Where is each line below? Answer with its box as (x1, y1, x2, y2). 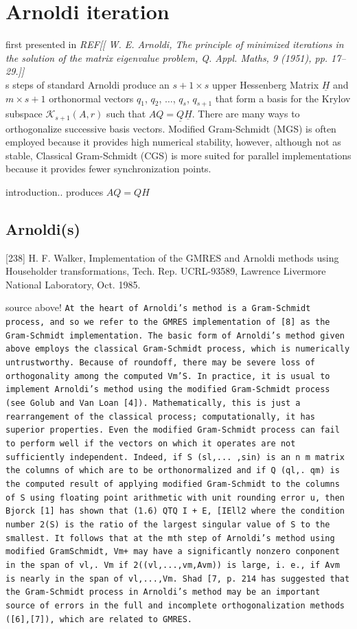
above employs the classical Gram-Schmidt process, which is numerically (5, 344, 350, 354)
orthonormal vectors (49, 91, 134, 105)
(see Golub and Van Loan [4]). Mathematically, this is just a (5, 398, 301, 409)
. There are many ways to (192, 106, 300, 121)
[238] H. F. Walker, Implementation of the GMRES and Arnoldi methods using (5, 250, 339, 264)
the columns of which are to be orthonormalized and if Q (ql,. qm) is (5, 466, 340, 476)
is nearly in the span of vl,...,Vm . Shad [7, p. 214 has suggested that (5, 573, 350, 584)
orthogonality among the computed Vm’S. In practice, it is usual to (5, 371, 330, 381)
